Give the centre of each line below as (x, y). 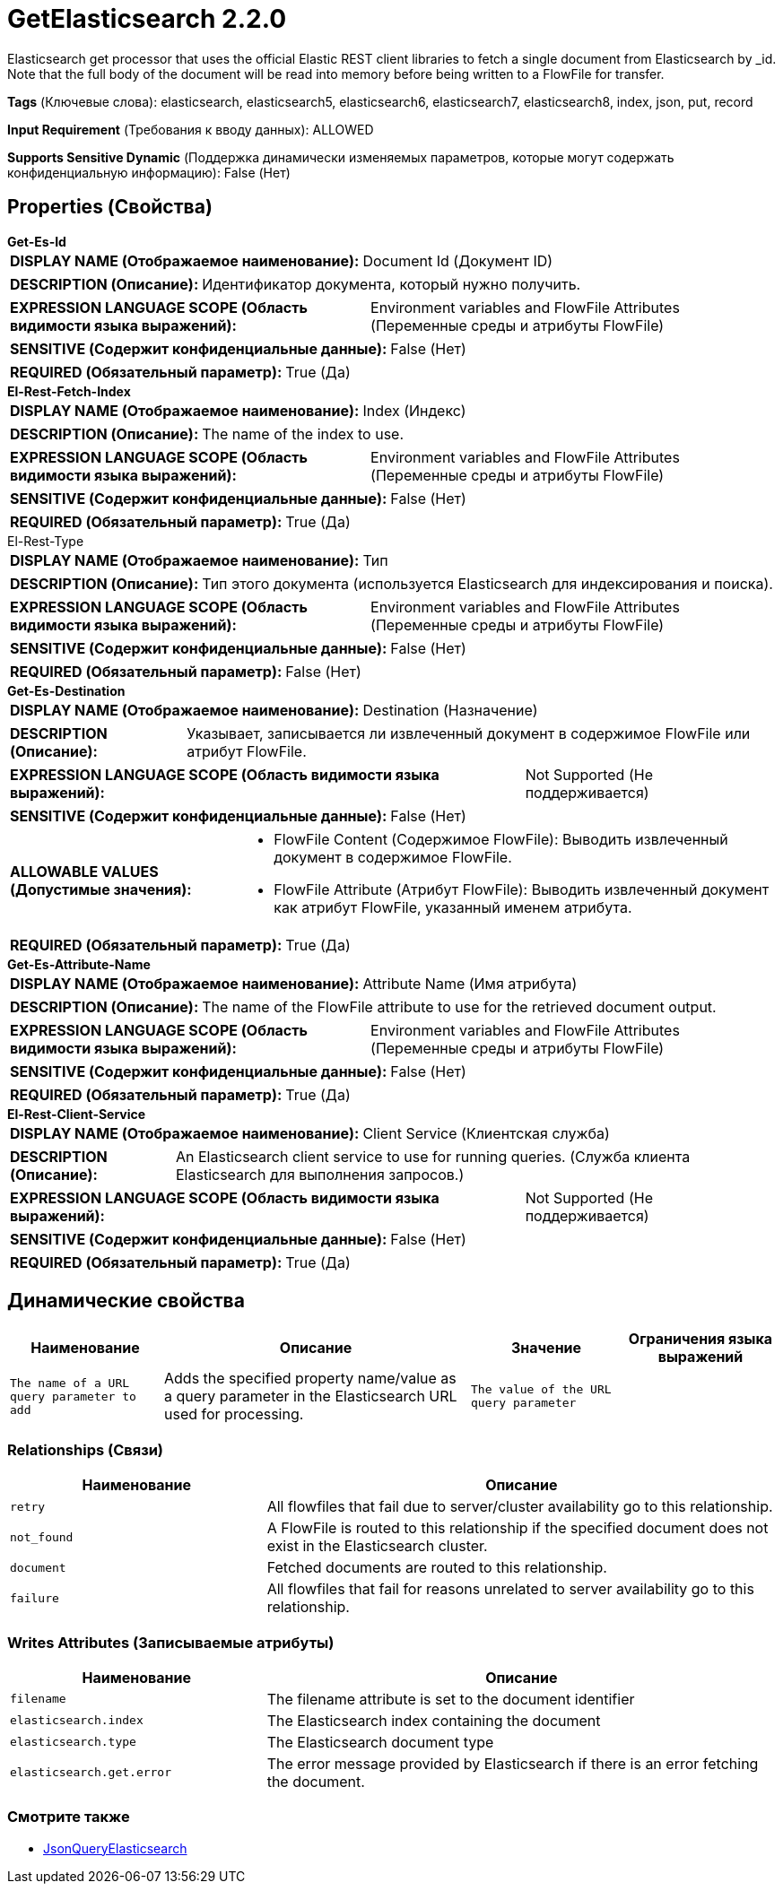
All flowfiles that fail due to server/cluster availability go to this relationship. (520, 1507)
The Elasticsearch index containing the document (434, 1720)
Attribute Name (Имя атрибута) (470, 983)
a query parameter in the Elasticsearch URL (311, 1397)
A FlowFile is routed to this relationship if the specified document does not (518, 1528)
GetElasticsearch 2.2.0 (147, 19)
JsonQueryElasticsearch (115, 1848)
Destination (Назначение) (450, 710)
